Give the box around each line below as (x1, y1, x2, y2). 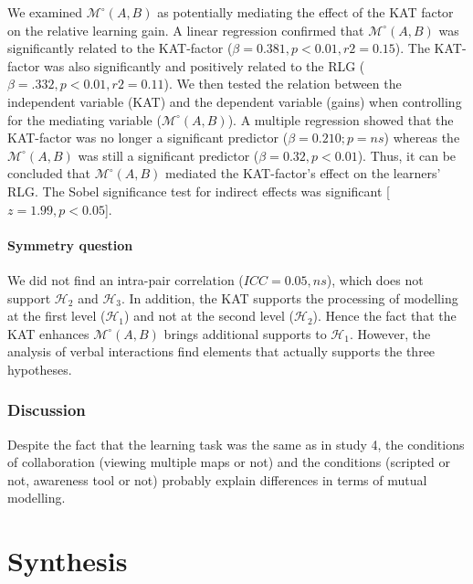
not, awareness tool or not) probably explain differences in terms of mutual (7, 470, 427, 489)
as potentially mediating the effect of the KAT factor (157, 3, 454, 21)
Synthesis (7, 542, 128, 579)
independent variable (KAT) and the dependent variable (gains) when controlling (7, 91, 462, 111)
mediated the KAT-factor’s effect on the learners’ (165, 164, 441, 183)
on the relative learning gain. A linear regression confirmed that (7, 20, 364, 39)
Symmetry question (7, 235, 133, 254)
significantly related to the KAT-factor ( (7, 38, 233, 58)
